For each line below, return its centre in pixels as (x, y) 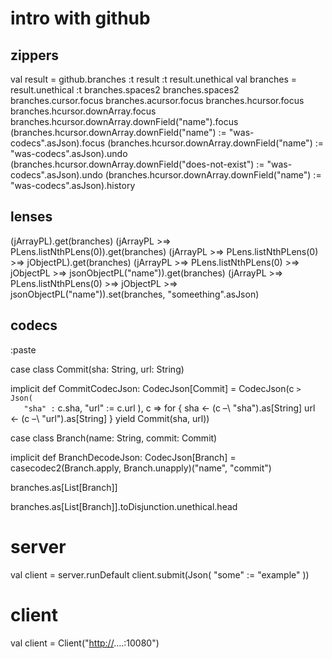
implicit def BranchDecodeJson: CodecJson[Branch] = (123, 457)
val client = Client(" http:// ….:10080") (85, 643)
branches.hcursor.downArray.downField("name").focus (124, 121)
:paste (23, 349)
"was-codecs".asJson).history (73, 185)
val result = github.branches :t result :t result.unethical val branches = (154, 79)
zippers (35, 55)
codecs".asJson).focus (58, 143)
